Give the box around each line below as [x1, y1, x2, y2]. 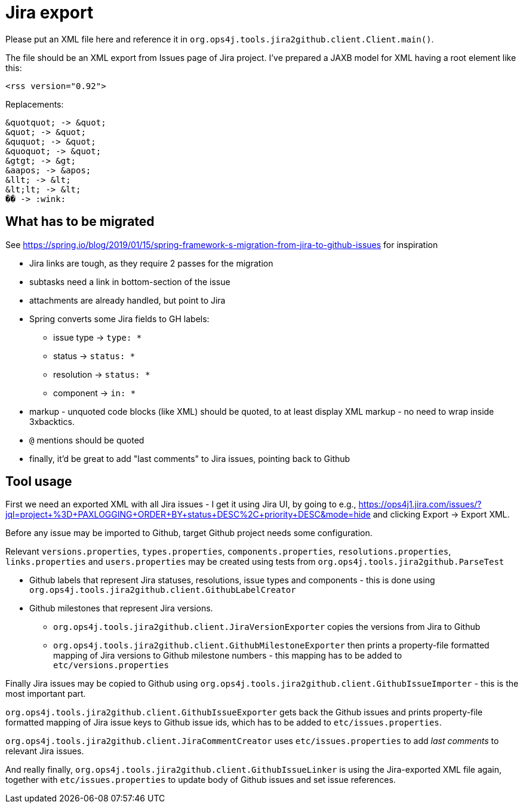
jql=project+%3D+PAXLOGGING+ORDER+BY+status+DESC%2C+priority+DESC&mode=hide [5, 509, 371, 520]
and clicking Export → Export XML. [373, 509, 510, 520]
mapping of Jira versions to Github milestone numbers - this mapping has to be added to [53, 650, 402, 661]
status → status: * [53, 350, 136, 361]
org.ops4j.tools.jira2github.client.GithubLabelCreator [29, 585, 296, 595]
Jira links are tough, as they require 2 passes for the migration [29, 258, 273, 268]
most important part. [5, 688, 86, 699]
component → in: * [53, 387, 136, 398]
